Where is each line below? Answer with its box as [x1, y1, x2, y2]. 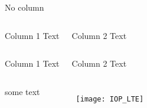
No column [5, 1, 44, 13]
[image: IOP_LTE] [76, 94, 144, 103]
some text [5, 85, 40, 97]
